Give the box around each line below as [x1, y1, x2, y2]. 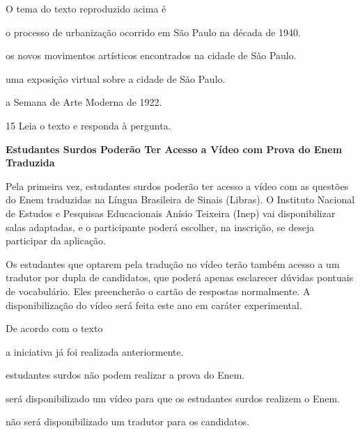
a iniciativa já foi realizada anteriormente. [6, 344, 184, 359]
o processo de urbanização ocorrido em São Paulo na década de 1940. [6, 24, 301, 39]
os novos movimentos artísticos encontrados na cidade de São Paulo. [6, 48, 297, 63]
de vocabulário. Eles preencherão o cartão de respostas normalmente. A [6, 283, 311, 298]
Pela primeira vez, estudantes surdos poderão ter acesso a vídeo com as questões [6, 178, 349, 193]
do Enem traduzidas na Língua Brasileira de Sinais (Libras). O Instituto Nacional [6, 192, 355, 207]
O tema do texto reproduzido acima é [6, 1, 166, 15]
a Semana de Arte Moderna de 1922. [6, 95, 162, 109]
